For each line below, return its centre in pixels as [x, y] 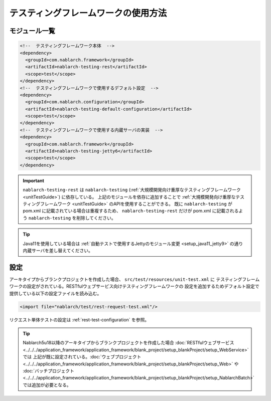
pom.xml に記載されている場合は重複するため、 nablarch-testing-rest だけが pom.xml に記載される [131, 211]
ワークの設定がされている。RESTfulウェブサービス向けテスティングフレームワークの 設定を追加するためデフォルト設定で [134, 286]
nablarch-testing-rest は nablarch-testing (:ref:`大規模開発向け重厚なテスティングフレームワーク [132, 190]
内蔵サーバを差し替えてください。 [58, 250]
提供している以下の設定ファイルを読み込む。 [55, 293]
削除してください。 [96, 218]
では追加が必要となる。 [47, 385]
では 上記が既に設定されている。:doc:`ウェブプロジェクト [82, 357]
